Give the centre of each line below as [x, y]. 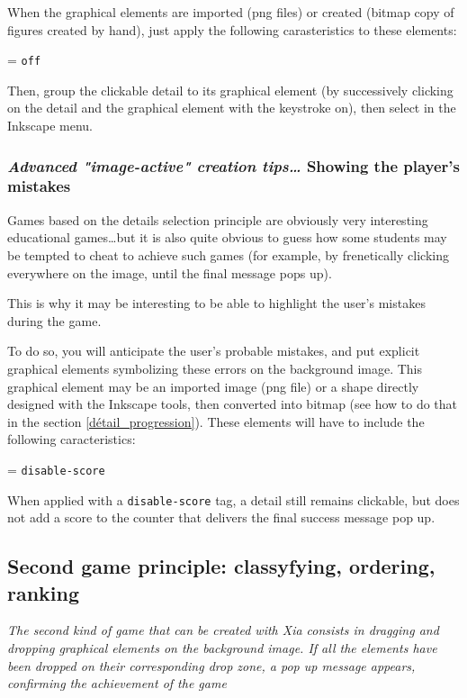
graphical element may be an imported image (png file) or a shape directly [213, 386]
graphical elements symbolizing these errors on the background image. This [215, 368]
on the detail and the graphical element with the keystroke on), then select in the [232, 108]
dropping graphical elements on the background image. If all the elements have [222, 647]
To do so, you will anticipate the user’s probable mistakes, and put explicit [214, 351]
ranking [44, 592]
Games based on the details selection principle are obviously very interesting [218, 219]
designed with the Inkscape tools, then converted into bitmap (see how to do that [233, 404]
